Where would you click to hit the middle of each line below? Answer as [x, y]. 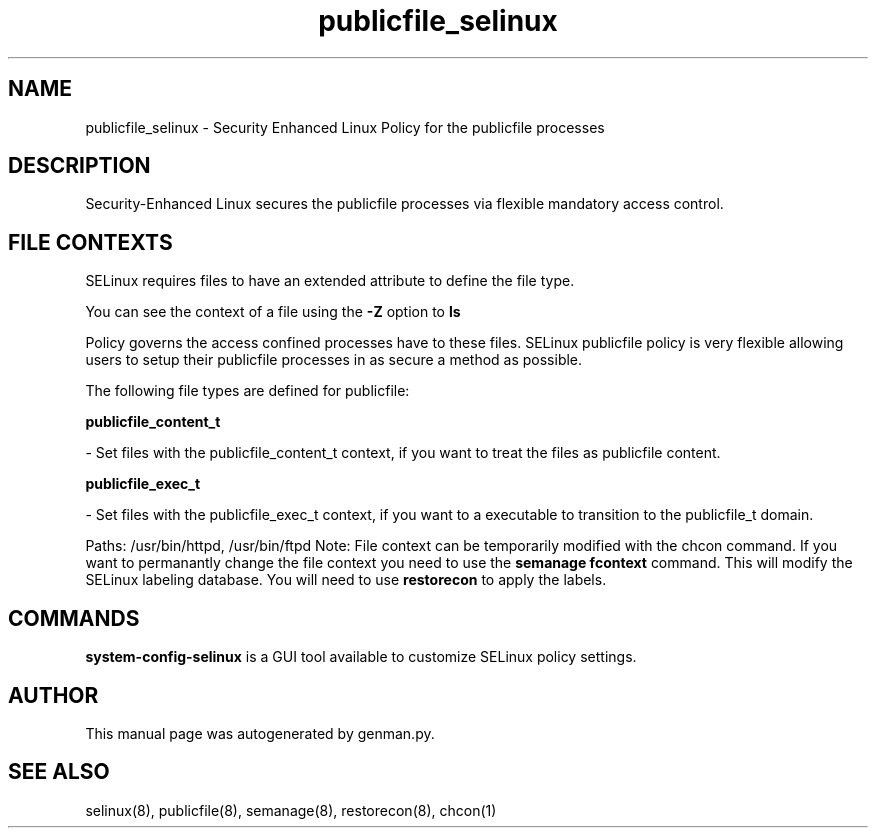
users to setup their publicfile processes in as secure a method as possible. [334, 360]
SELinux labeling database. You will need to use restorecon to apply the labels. [346, 580]
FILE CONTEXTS [90, 242]
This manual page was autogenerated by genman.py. [260, 733]
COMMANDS [74, 618]
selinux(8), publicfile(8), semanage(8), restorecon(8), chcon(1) [291, 810]
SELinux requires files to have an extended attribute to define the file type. [330, 281]
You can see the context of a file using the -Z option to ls [273, 312]
